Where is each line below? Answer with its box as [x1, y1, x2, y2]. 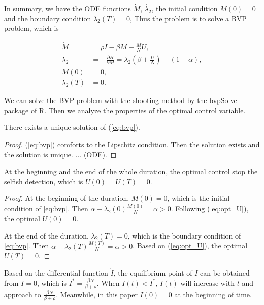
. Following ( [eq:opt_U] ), [171, 203, 249, 214]
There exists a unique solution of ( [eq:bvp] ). [4, 122, 140, 132]
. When [96, 277, 120, 288]
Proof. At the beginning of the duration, [4, 193, 129, 204]
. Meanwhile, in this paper [56, 289, 138, 299]
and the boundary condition [4, 13, 91, 23]
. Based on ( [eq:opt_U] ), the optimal [133, 240, 248, 251]
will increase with [180, 277, 235, 288]
